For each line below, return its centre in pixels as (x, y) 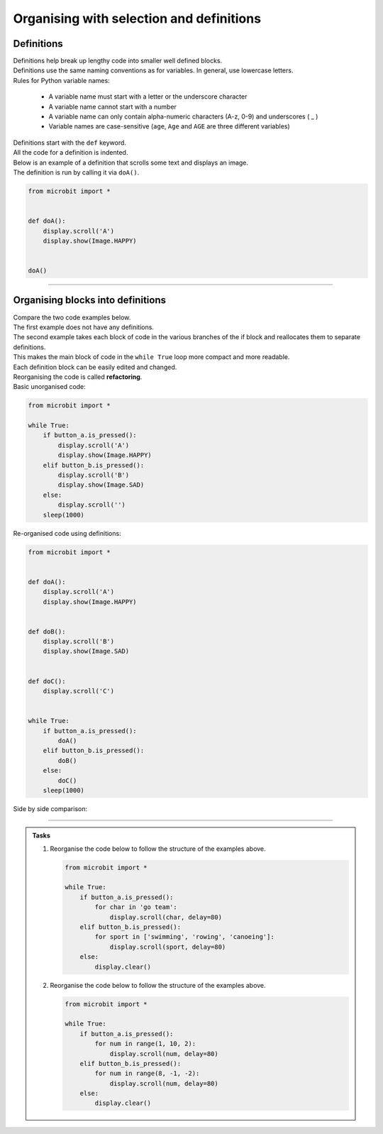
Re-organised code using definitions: (67, 533)
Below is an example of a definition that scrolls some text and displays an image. (131, 163)
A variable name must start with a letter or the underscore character (148, 97)
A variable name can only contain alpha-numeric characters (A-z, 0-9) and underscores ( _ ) (183, 116)
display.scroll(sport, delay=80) (168, 947)
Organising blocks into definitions (90, 301)
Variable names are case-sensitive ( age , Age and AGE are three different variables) (169, 126)
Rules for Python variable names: (61, 80)
